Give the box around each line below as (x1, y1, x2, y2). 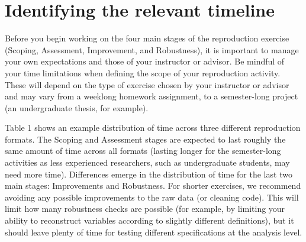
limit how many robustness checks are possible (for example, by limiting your (5, 202, 285, 215)
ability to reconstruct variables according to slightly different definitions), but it (5, 214, 294, 227)
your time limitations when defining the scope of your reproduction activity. (5, 66, 281, 79)
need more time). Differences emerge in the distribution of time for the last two (5, 167, 292, 180)
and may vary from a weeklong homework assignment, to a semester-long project (5, 90, 298, 102)
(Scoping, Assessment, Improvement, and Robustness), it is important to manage (5, 43, 299, 56)
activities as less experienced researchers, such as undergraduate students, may (5, 156, 290, 169)
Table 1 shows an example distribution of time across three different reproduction (5, 121, 301, 134)
